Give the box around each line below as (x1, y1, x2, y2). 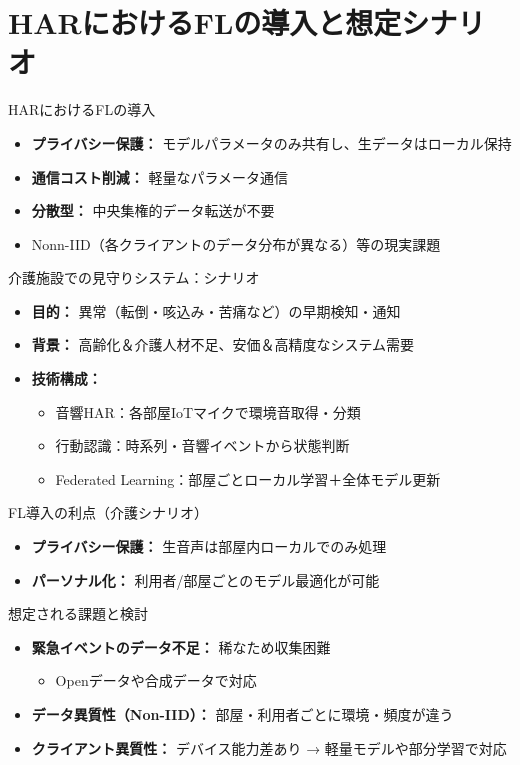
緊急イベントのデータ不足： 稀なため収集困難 (31, 636, 331, 657)
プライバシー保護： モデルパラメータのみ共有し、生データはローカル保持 (31, 132, 512, 153)
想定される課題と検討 (8, 603, 148, 624)
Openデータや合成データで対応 (55, 670, 257, 691)
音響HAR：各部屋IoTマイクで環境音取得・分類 (55, 401, 361, 422)
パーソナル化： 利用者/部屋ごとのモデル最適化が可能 (31, 569, 380, 590)
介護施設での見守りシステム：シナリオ (8, 267, 260, 288)
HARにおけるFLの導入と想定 (8, 2, 402, 43)
